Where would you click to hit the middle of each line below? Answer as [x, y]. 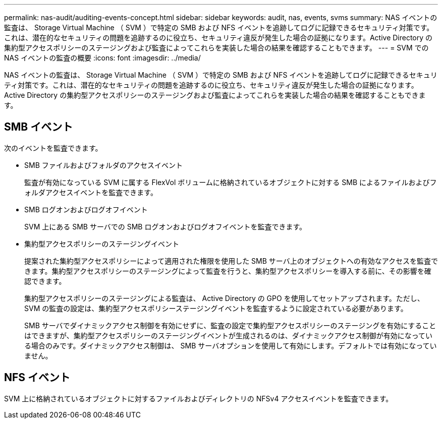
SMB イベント [39, 127]
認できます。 [45, 281]
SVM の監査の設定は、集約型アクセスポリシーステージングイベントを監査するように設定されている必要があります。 [216, 308]
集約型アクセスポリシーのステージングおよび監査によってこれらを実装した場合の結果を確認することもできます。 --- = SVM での [216, 48]
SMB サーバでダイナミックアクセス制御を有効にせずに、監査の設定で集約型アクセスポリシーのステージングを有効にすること [230, 325]
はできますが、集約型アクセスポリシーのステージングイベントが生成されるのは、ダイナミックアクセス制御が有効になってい [229, 335]
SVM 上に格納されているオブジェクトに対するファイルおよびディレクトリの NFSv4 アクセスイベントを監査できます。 [199, 398]
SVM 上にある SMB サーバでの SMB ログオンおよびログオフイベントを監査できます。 [165, 226]
